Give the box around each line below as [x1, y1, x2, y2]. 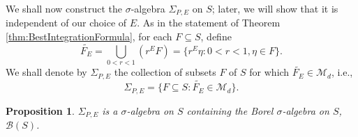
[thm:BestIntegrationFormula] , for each [6, 29, 172, 44]
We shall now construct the [6, 1, 123, 15]
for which [249, 65, 290, 79]
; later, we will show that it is [211, 1, 338, 15]
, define [200, 29, 232, 44]
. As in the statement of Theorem [137, 15, 281, 30]
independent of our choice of [6, 15, 127, 30]
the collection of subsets [114, 65, 216, 79]
